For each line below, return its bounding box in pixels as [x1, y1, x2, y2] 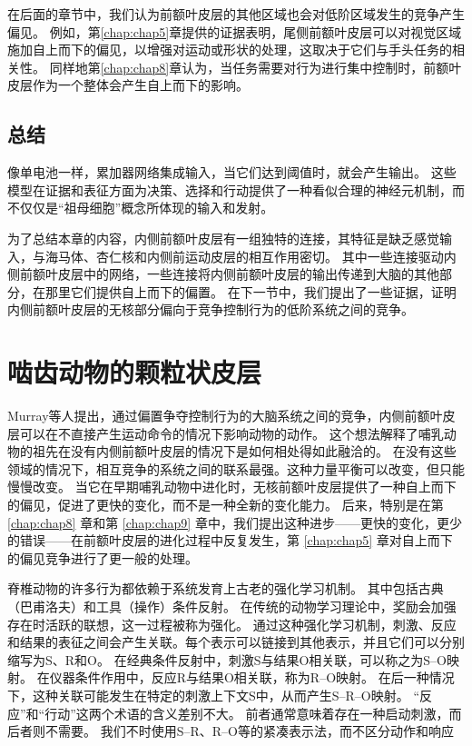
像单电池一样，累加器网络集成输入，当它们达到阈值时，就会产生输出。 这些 [7, 163, 457, 182]
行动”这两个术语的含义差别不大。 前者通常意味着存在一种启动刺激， [44, 703, 449, 722]
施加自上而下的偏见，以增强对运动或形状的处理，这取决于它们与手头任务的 [7, 40, 452, 59]
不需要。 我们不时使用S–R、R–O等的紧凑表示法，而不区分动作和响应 [44, 721, 454, 741]
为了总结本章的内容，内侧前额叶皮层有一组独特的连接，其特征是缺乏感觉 [7, 228, 439, 247]
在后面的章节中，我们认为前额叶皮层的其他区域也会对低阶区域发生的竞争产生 [7, 5, 465, 23]
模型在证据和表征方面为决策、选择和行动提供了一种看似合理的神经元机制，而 [7, 180, 465, 199]
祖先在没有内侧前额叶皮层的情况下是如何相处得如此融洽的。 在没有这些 [32, 442, 457, 461]
